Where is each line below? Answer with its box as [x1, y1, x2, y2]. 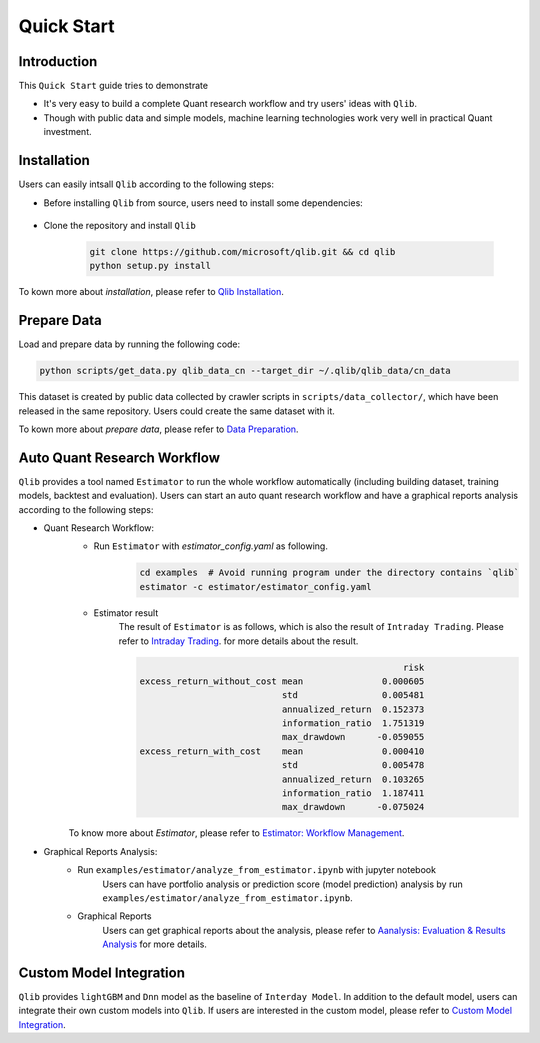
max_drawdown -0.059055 [281, 731, 425, 743]
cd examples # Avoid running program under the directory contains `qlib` [139, 567, 520, 579]
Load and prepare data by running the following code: [18, 338, 241, 350]
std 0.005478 [281, 760, 425, 771]
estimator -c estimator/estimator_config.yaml [139, 581, 372, 592]
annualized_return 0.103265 [281, 773, 425, 785]
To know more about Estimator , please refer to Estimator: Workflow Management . [68, 827, 405, 839]
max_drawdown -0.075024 [281, 801, 425, 813]
